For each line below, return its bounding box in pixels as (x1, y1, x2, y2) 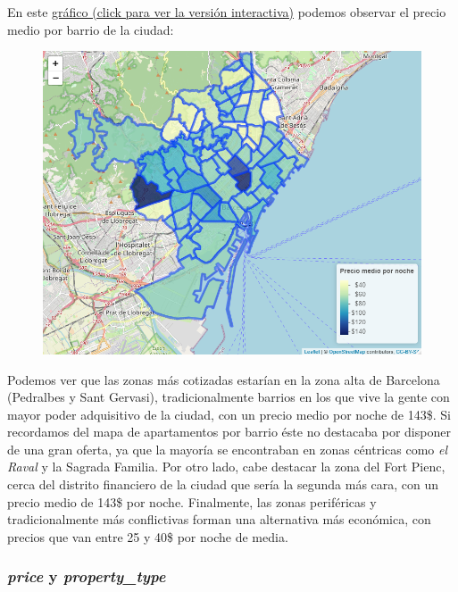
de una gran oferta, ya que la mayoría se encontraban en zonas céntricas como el (7, 439, 448, 458)
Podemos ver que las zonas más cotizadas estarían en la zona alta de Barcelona (7, 370, 440, 388)
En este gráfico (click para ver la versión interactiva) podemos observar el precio (7, 3, 446, 21)
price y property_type (7, 565, 166, 588)
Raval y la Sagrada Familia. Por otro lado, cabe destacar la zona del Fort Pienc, (7, 457, 446, 476)
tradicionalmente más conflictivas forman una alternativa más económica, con (7, 510, 431, 529)
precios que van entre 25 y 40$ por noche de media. (7, 527, 288, 546)
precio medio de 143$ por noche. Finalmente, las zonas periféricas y (7, 492, 377, 511)
